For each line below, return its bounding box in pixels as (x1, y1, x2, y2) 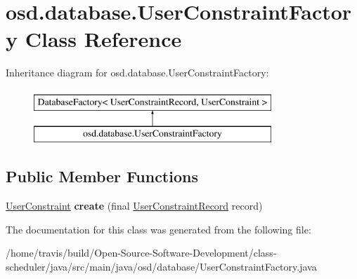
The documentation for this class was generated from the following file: (6, 222, 311, 236)
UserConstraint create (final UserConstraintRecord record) (6, 198, 263, 213)
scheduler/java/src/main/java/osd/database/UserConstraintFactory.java (6, 259, 317, 274)
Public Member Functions (6, 165, 198, 187)
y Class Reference (6, 25, 182, 53)
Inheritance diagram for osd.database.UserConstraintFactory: (6, 65, 269, 80)
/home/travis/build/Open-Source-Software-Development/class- (6, 245, 277, 260)
